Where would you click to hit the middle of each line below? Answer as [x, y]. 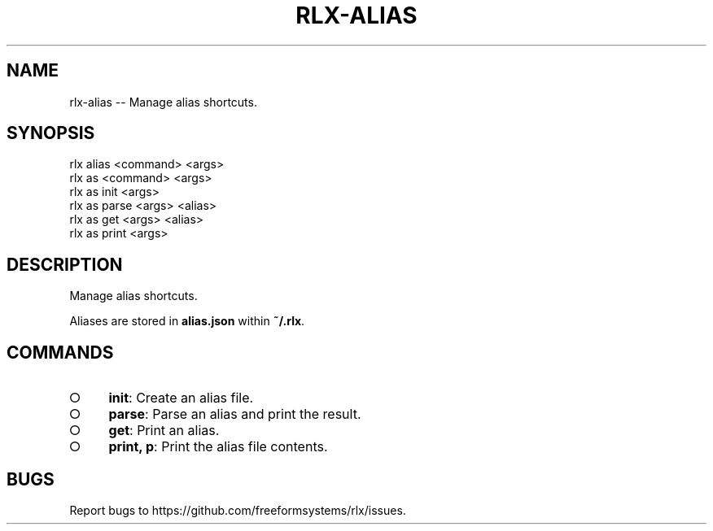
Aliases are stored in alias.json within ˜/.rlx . [187, 321]
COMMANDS [60, 352]
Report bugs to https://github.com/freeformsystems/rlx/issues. [238, 510]
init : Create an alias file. [181, 398]
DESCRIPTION [65, 264]
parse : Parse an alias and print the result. [235, 414]
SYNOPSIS [51, 133]
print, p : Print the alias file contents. [218, 447]
